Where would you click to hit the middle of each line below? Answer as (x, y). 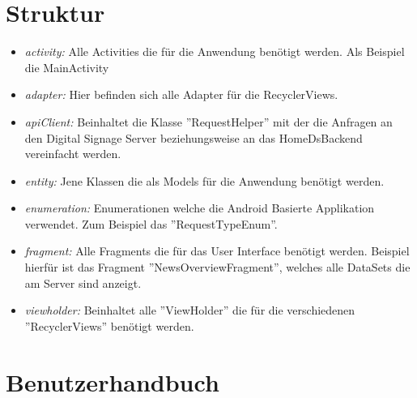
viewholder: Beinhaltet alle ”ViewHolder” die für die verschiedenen (190, 310)
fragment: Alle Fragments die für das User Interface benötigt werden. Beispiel (217, 251)
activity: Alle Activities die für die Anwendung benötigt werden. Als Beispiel (215, 51)
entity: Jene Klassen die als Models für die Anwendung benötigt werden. (204, 180)
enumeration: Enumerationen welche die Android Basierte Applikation (200, 208)
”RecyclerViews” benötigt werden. (109, 325)
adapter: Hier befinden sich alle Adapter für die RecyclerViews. (181, 94)
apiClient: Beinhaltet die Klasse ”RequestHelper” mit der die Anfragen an (208, 121)
